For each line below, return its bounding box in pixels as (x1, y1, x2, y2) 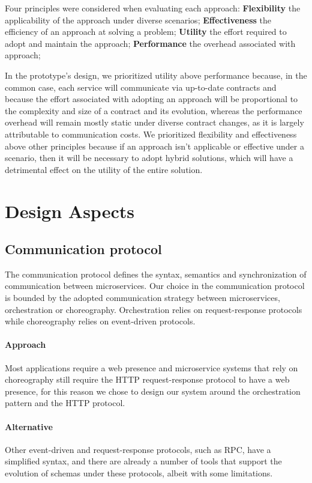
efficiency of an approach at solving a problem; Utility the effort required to (5, 25, 287, 38)
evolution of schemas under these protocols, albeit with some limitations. (5, 467, 273, 479)
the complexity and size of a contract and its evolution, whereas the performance (5, 104, 302, 117)
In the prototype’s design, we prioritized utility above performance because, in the (5, 68, 307, 81)
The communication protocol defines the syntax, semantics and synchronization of (5, 267, 307, 280)
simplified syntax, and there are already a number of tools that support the (5, 455, 282, 467)
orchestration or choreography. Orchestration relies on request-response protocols (5, 303, 302, 315)
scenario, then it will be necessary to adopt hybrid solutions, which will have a (5, 151, 293, 164)
